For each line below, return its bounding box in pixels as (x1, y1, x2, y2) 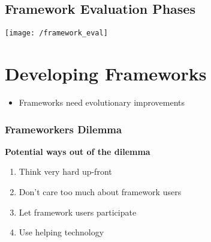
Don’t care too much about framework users (19, 185, 182, 198)
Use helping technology (19, 226, 104, 238)
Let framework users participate (19, 205, 137, 218)
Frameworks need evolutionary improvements (19, 95, 185, 108)
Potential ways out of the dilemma (5, 145, 150, 157)
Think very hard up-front (19, 165, 112, 178)
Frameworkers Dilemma (5, 121, 122, 136)
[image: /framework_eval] (5, 29, 108, 38)
